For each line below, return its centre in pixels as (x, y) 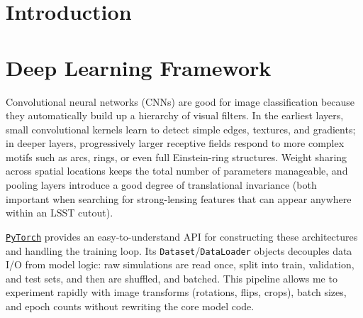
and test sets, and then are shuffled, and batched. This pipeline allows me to (172, 278)
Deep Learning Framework (139, 67)
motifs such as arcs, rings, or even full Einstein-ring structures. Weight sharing (177, 157)
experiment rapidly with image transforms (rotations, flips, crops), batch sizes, (176, 292)
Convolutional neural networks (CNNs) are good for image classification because (180, 101)
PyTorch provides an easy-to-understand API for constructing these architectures (182, 236)
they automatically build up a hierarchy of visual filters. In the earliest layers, (175, 115)
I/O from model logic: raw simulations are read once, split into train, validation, (180, 264)
